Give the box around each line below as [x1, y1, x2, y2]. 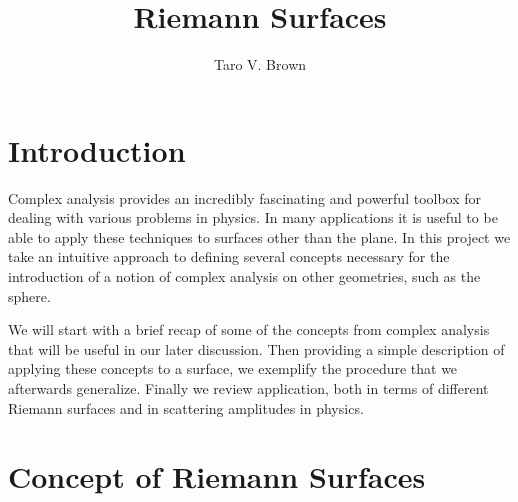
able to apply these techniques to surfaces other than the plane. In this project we [8, 226, 511, 247]
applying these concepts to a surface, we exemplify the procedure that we [8, 358, 458, 379]
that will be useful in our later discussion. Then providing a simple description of [8, 338, 505, 359]
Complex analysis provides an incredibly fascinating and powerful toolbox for [8, 187, 482, 208]
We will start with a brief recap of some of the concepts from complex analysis [8, 319, 490, 340]
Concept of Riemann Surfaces [8, 456, 426, 497]
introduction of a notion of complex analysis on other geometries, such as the [8, 266, 481, 287]
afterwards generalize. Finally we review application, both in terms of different [8, 378, 489, 398]
